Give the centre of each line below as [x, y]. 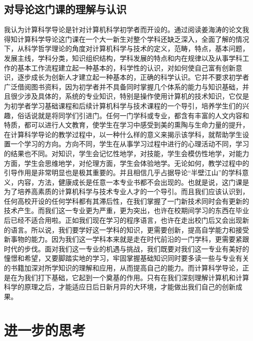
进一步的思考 [45, 330]
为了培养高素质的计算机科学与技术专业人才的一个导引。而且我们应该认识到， [126, 191]
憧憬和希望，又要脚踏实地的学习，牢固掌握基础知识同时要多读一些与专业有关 [126, 258]
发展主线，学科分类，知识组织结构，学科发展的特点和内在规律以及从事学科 [123, 58]
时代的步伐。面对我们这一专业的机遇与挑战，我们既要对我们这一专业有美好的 [126, 248]
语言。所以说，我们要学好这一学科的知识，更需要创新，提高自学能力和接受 [130, 229]
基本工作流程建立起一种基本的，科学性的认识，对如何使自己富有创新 [126, 67]
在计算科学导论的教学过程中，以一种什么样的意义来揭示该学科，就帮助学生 [123, 134]
